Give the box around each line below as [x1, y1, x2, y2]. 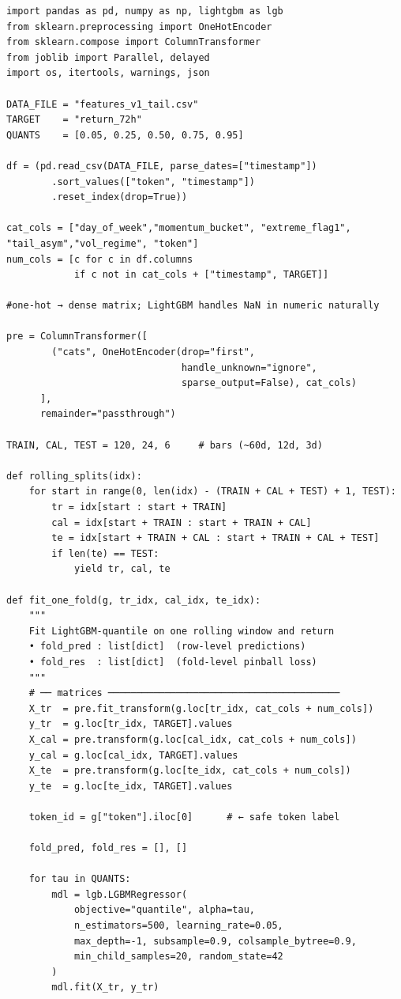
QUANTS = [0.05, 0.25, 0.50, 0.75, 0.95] [6, 129, 244, 141]
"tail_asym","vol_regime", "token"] [6, 237, 199, 249]
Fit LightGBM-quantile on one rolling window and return [28, 625, 335, 637]
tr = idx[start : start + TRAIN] [51, 501, 227, 513]
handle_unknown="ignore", [181, 361, 317, 373]
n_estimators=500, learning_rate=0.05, [73, 920, 283, 932]
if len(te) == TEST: [51, 547, 159, 559]
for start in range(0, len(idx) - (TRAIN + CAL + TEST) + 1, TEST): [28, 486, 396, 498]
